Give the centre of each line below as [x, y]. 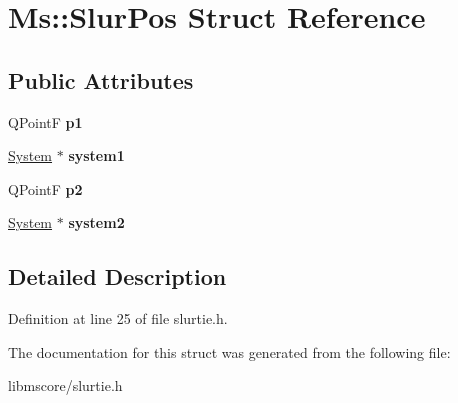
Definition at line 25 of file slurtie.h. [118, 318]
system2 [96, 222]
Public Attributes [101, 79]
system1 [96, 155]
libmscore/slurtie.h [65, 385]
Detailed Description [117, 276]
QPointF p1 [45, 121]
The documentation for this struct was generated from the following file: [229, 351]
